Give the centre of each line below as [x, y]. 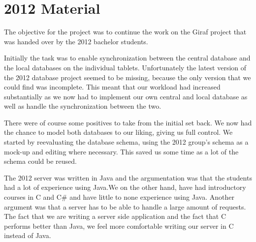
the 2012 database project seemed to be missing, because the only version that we [128, 77]
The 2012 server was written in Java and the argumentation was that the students [128, 177]
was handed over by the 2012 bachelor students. [76, 41]
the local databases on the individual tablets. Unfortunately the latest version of [125, 67]
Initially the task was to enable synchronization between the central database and [127, 58]
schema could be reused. [40, 161]
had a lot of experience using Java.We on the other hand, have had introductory [125, 187]
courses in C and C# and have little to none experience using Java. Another [119, 197]
